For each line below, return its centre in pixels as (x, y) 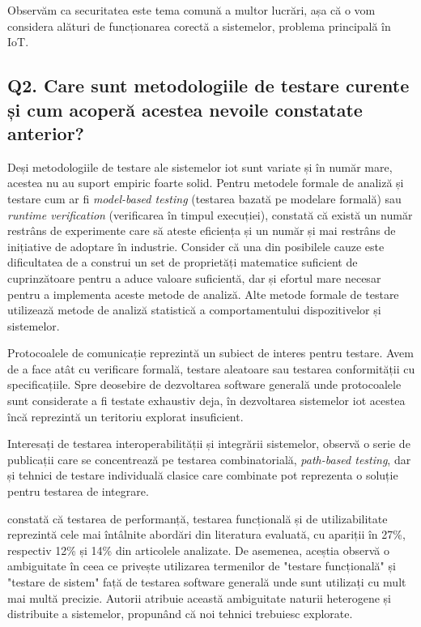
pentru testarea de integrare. (78, 491)
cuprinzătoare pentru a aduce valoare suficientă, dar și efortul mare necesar (194, 277)
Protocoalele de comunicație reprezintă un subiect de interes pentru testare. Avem (210, 353)
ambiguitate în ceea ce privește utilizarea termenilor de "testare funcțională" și (202, 566)
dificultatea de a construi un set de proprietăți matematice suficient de (183, 262)
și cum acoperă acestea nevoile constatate (185, 109)
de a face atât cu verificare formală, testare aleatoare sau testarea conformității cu (211, 368)
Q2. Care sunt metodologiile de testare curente (208, 85)
